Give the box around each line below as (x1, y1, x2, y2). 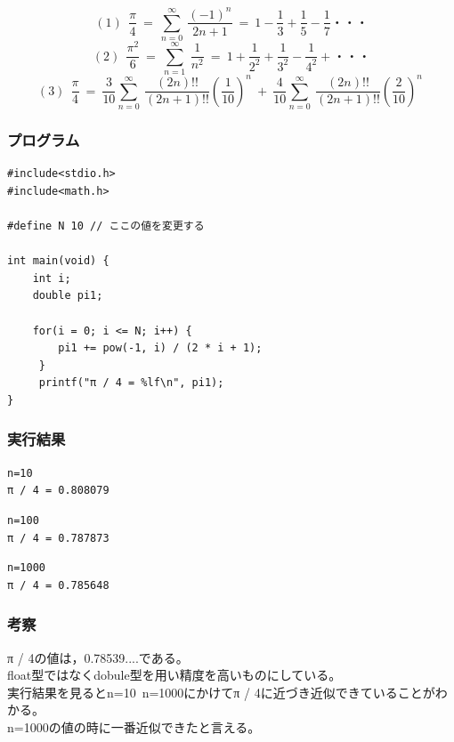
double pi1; (32, 289, 103, 302)
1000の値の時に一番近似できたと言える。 (23, 717, 261, 736)
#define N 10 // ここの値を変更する (7, 220, 205, 232)
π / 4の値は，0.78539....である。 (7, 648, 189, 666)
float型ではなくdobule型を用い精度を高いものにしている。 (7, 665, 342, 684)
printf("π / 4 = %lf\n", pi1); (38, 376, 224, 390)
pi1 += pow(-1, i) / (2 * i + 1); (58, 342, 263, 355)
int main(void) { (7, 254, 109, 268)
